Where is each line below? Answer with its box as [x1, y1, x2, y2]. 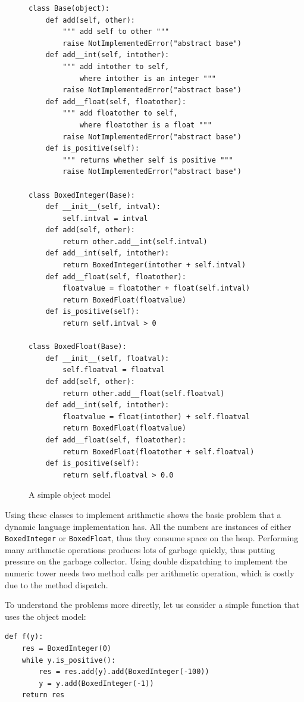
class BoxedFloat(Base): [29, 342, 127, 351]
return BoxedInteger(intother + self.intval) [62, 261, 246, 270]
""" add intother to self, [62, 62, 170, 71]
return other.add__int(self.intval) [62, 237, 208, 246]
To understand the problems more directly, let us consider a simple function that [5, 598, 300, 611]
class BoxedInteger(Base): [29, 191, 135, 199]
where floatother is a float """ [79, 120, 212, 129]
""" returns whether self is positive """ [62, 155, 233, 164]
